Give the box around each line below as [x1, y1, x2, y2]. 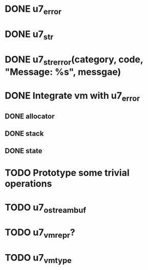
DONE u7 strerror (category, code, [5, 53, 143, 67]
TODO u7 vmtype [5, 252, 72, 265]
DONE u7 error [5, 3, 62, 16]
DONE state [5, 147, 43, 155]
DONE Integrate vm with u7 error [5, 90, 140, 103]
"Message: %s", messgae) [5, 66, 121, 78]
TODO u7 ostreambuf [5, 201, 87, 215]
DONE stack [5, 129, 44, 138]
